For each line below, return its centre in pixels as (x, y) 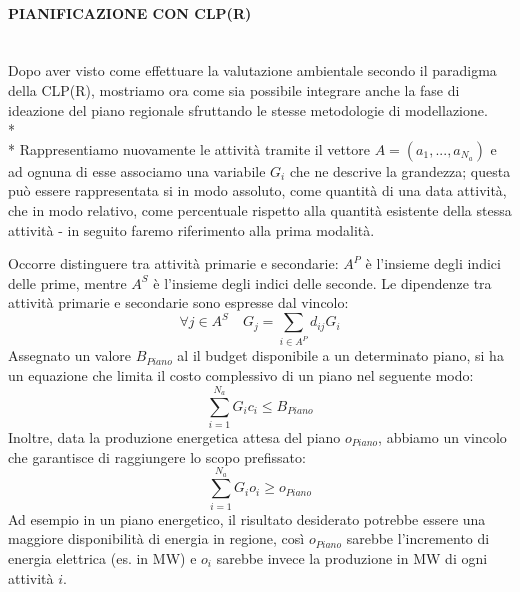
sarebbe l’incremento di (418, 538)
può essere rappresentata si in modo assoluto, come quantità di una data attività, (257, 190)
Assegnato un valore (70, 355)
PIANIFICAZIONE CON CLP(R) (130, 12)
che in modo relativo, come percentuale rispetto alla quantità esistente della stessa (260, 209)
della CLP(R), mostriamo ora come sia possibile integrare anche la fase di (234, 89)
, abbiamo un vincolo (442, 437)
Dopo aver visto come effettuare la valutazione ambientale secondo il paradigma (252, 70)
